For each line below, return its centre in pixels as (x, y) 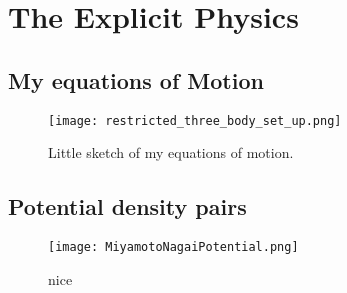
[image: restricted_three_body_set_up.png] (195, 120)
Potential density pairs (127, 206)
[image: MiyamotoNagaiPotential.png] (173, 247)
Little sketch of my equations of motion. (171, 152)
